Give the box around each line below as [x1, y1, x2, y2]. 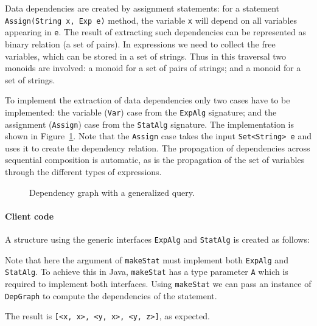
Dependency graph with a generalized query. [29, 186, 195, 198]
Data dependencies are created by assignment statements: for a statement [5, 2, 280, 14]
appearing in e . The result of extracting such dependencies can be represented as [5, 26, 307, 38]
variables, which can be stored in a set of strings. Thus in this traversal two [5, 49, 286, 62]
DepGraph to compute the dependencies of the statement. [5, 289, 217, 302]
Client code [5, 209, 54, 222]
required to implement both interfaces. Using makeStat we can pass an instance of [5, 277, 312, 290]
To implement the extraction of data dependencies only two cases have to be [5, 94, 290, 106]
